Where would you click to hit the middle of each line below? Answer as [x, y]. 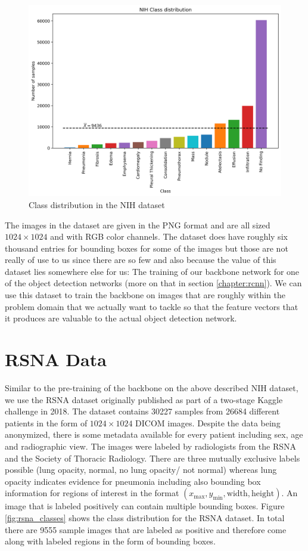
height [263, 494]
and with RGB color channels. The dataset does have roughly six [169, 236]
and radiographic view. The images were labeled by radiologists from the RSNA [151, 446]
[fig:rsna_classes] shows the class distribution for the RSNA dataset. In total [145, 517]
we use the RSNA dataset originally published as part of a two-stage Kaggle [144, 399]
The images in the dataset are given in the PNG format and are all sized [138, 225]
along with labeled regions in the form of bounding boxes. [110, 541]
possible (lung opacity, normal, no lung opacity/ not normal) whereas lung [141, 470]
